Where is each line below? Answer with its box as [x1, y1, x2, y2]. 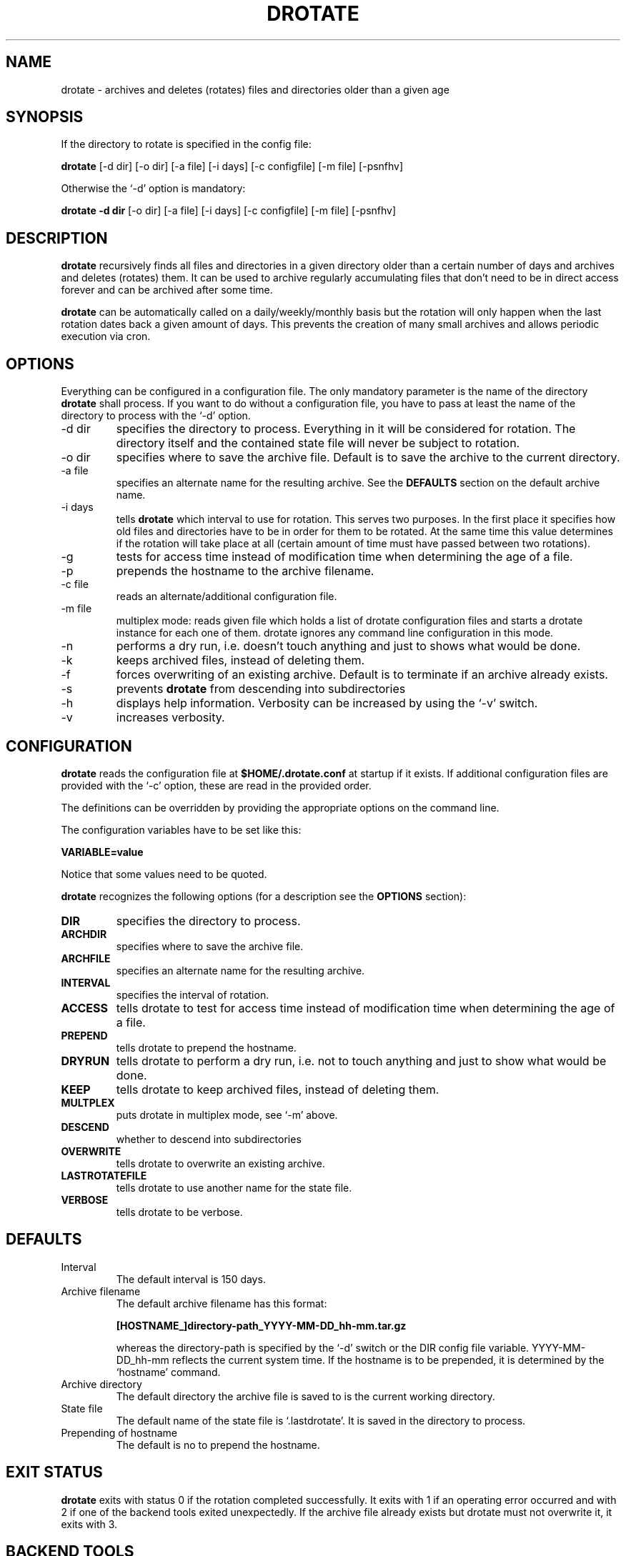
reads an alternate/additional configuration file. [116, 590, 337, 603]
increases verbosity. [116, 710, 225, 725]
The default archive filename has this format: [116, 1297, 327, 1310]
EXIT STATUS [6, 1463, 103, 1482]
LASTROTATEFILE [61, 1169, 147, 1182]
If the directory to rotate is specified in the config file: [61, 138, 312, 151]
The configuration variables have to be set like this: [61, 823, 302, 836]
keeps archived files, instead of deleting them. [116, 653, 365, 668]
